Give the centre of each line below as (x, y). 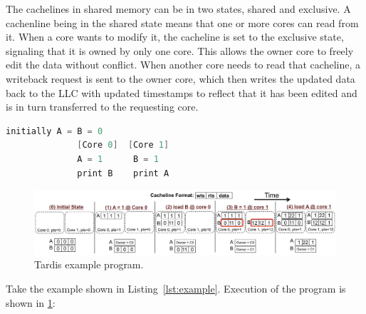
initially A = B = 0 (54, 131)
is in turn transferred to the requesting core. (102, 107)
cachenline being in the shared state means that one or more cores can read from (182, 22)
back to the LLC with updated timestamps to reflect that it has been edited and (182, 92)
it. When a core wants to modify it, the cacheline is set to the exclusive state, (175, 37)
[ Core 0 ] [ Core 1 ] (123, 145)
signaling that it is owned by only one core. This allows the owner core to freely (180, 50)
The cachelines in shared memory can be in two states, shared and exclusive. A (178, 9)
